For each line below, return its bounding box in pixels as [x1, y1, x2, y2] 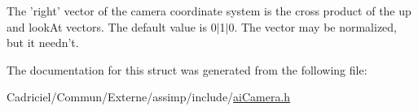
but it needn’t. [7, 34, 79, 51]
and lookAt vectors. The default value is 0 [7, 18, 217, 35]
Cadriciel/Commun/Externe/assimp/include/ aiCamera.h [7, 88, 291, 105]
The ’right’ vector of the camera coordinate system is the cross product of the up [7, 2, 411, 19]
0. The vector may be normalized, [228, 18, 398, 35]
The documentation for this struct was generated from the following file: [7, 61, 367, 78]
